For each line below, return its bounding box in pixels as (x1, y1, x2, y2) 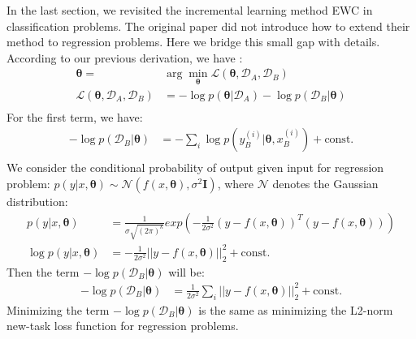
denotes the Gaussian (272, 174, 379, 191)
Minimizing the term (6, 301, 110, 318)
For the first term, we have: (6, 108, 143, 125)
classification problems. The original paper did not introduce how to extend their (6, 17, 410, 34)
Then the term (6, 263, 80, 280)
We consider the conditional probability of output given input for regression (6, 159, 384, 176)
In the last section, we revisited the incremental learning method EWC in (6, 2, 373, 18)
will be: (168, 263, 205, 280)
